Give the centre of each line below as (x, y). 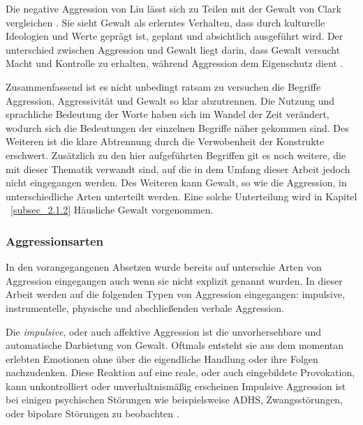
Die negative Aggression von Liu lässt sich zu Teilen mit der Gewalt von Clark (173, 8)
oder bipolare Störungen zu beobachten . (92, 413)
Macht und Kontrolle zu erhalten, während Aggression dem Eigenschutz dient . (175, 63)
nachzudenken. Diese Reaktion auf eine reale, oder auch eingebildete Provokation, (180, 372)
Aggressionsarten (55, 240)
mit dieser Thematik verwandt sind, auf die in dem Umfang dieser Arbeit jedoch (178, 169)
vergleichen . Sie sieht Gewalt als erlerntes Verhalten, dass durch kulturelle (165, 22)
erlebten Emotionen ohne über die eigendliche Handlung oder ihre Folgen (162, 358)
